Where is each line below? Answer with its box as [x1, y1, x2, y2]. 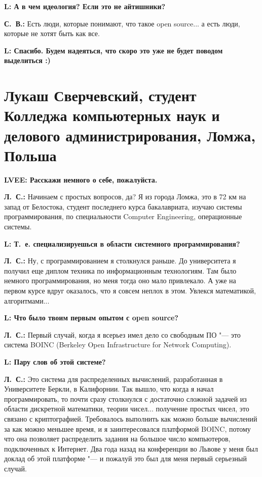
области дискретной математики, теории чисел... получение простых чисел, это [4, 403, 249, 414]
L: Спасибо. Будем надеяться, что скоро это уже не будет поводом [4, 45, 223, 55]
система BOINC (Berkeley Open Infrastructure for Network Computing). [4, 339, 232, 350]
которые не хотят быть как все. [4, 28, 100, 39]
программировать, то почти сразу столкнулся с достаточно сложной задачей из [4, 393, 247, 404]
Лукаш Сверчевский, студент [4, 85, 197, 106]
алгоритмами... [4, 295, 50, 306]
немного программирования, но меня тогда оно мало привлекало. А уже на [4, 275, 236, 286]
